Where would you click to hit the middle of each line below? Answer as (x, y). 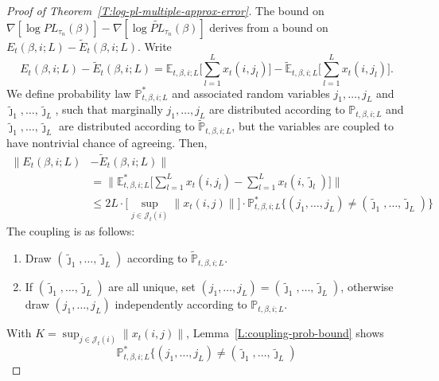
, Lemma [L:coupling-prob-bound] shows (285, 333)
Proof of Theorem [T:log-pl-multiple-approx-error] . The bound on (165, 10)
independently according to (181, 304)
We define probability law (69, 93)
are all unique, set (152, 287)
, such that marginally (109, 109)
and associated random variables (251, 93)
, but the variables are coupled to (313, 126)
